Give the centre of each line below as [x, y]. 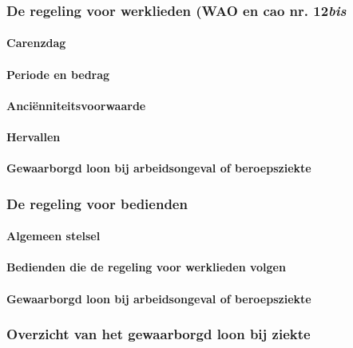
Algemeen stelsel [54, 236]
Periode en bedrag [58, 74]
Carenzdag [36, 43]
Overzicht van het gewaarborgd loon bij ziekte [159, 334]
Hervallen [34, 136]
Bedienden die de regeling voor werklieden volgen [146, 267]
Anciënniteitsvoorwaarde [76, 105]
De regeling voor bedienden [97, 203]
